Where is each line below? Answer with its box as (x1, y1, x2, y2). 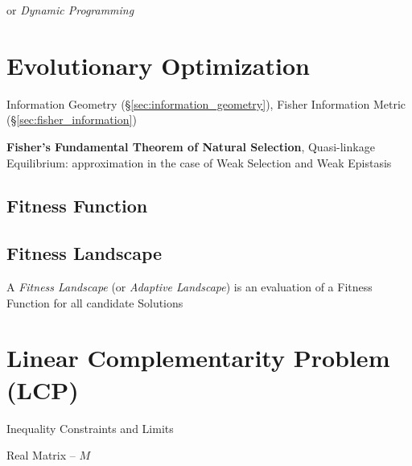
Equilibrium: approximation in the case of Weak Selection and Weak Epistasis (6, 154, 392, 171)
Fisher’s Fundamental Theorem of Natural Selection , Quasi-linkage (6, 138, 375, 155)
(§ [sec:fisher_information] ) (6, 111, 137, 128)
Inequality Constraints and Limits (6, 419, 174, 436)
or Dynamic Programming (6, 2, 134, 18)
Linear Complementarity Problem (6, 341, 390, 374)
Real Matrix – (6, 447, 76, 464)
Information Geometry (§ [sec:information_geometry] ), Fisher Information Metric (6, 95, 406, 112)
